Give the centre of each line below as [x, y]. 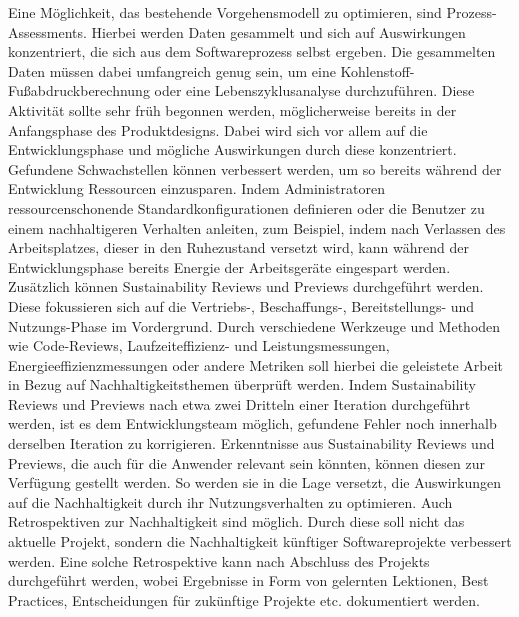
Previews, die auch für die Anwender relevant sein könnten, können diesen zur [247, 462]
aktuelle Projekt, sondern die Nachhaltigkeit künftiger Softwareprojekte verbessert [260, 541]
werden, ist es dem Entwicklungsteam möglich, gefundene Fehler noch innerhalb [252, 423]
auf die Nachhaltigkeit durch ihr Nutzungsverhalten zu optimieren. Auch [230, 501]
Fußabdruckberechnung [79, 90]
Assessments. [47, 31]
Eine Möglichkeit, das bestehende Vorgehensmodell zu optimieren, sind [225, 12]
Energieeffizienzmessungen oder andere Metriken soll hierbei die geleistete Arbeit [255, 364]
